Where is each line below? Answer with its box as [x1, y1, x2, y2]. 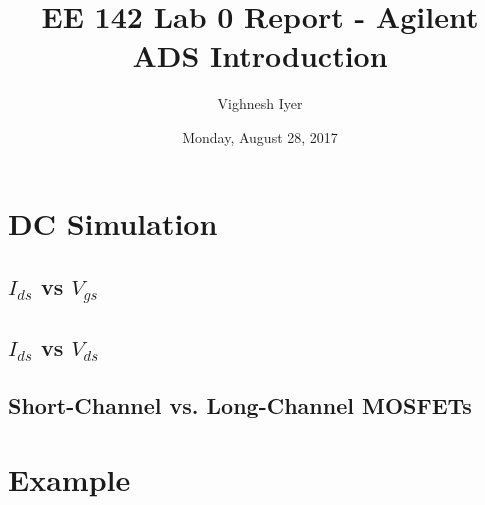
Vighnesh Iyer [217, 93, 303, 114]
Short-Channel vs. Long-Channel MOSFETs [8, 390, 472, 421]
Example [8, 459, 131, 499]
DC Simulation [8, 202, 218, 243]
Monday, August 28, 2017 [182, 126, 338, 147]
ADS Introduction [132, 35, 388, 76]
